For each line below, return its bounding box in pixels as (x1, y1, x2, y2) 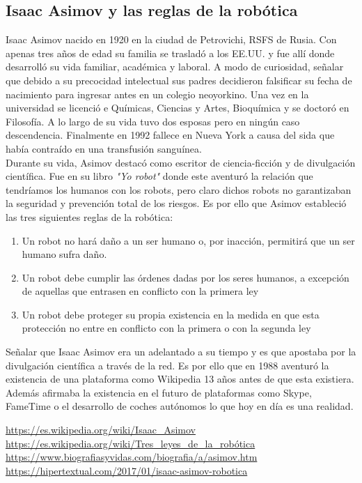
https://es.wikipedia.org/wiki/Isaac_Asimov (6, 422, 196, 437)
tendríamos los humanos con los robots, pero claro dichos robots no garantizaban (6, 182, 352, 197)
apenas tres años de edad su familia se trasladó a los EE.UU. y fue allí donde (6, 45, 335, 60)
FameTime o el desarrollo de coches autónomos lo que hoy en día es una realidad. (6, 399, 354, 413)
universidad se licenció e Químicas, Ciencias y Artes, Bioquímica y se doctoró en (6, 100, 349, 115)
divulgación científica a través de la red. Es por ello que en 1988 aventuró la (6, 358, 329, 372)
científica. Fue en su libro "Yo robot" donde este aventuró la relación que (6, 169, 313, 183)
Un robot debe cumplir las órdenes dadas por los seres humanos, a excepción (22, 270, 349, 284)
